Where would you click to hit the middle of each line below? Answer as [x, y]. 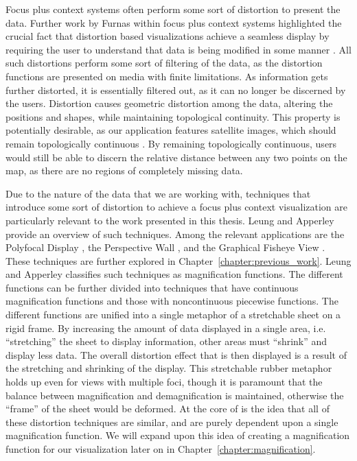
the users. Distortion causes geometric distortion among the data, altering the [169, 103]
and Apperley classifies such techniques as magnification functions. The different [174, 274]
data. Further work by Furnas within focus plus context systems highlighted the [174, 22]
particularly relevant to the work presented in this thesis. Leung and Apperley [170, 220]
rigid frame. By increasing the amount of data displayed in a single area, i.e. [166, 328]
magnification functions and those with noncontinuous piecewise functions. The [172, 301]
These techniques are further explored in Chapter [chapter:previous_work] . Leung [178, 260]
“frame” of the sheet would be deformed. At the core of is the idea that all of [168, 409]
